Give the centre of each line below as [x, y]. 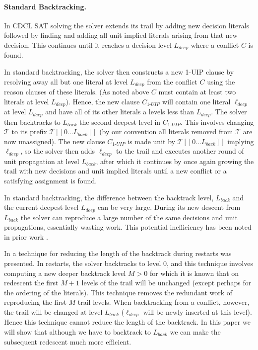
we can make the [195, 332]
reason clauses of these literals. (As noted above [77, 92]
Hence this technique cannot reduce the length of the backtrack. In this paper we [127, 322]
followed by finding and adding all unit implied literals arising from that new [121, 35]
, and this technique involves [210, 263]
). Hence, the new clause [103, 101]
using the [221, 81]
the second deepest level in [120, 122]
